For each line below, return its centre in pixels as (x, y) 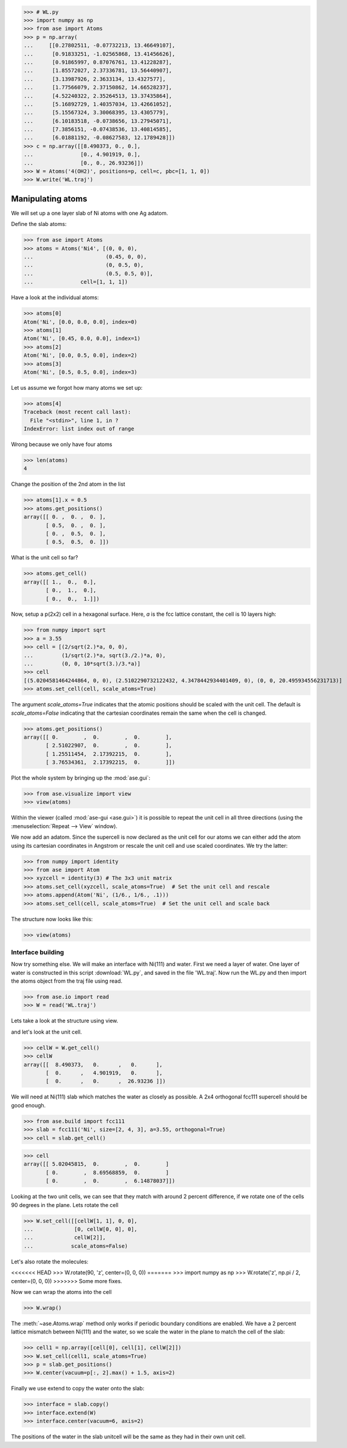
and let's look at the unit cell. (46, 1032)
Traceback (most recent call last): (77, 412)
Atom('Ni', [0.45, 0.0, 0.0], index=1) (82, 338)
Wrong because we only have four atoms (62, 444)
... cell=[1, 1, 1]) (76, 282)
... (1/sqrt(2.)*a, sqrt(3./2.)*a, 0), (95, 655)
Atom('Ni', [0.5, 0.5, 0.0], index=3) (80, 372)
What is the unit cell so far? (45, 558)
